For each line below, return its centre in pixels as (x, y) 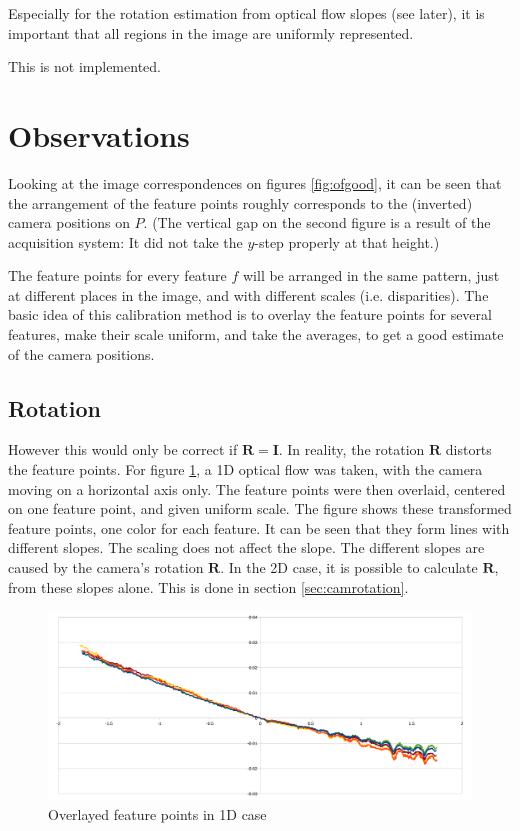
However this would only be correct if (123, 449)
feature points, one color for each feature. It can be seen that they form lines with (259, 527)
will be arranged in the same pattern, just (371, 275)
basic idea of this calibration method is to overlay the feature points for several (250, 314)
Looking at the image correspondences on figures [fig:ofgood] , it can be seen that (255, 182)
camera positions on (69, 222)
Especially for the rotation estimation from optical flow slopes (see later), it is (246, 13)
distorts (468, 449)
